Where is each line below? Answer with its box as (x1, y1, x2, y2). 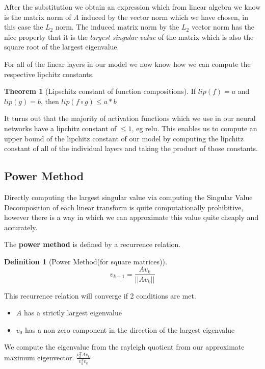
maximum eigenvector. (4, 352, 74, 362)
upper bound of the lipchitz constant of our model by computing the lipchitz (4, 133, 244, 143)
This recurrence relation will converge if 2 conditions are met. (4, 290, 196, 301)
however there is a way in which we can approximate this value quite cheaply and (4, 212, 259, 223)
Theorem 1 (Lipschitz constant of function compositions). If (4, 86, 196, 96)
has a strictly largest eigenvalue (23, 307, 122, 318)
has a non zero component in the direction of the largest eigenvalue (24, 324, 235, 335)
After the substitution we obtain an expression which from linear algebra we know (4, 2, 261, 12)
